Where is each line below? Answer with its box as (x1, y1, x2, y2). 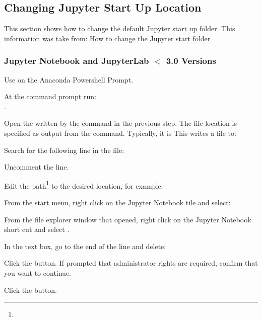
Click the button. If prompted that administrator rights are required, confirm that (4, 258, 258, 268)
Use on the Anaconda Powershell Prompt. (4, 74, 134, 85)
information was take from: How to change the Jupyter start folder (4, 33, 211, 43)
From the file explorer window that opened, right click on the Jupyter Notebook (4, 214, 251, 224)
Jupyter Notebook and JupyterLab (4, 54, 149, 67)
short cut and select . (4, 224, 70, 234)
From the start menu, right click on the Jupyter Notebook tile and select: (4, 197, 231, 208)
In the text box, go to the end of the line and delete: (4, 240, 166, 251)
